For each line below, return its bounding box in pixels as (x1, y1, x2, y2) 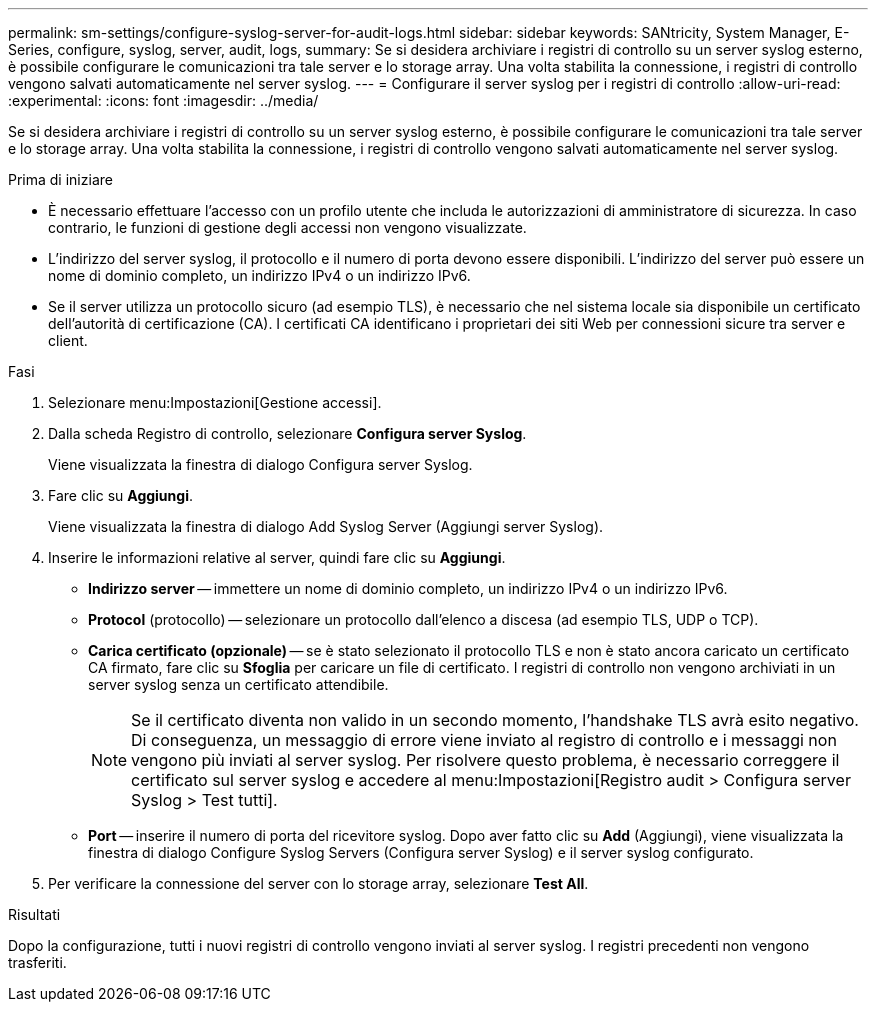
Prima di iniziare (8, 171, 113, 188)
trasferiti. (8, 954, 67, 971)
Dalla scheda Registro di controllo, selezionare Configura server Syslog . (48, 425, 527, 442)
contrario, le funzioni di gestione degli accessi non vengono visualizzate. (48, 219, 527, 236)
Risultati (8, 906, 61, 923)
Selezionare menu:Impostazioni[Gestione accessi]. (48, 394, 382, 411)
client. (48, 332, 88, 349)
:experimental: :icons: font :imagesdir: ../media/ (8, 92, 319, 109)
